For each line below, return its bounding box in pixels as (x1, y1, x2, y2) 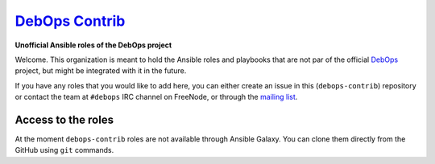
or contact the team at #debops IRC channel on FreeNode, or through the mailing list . (14, 92, 298, 102)
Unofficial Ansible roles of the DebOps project (14, 40, 172, 50)
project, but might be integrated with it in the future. (14, 66, 187, 76)
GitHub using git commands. (14, 146, 114, 155)
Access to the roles (14, 113, 114, 126)
